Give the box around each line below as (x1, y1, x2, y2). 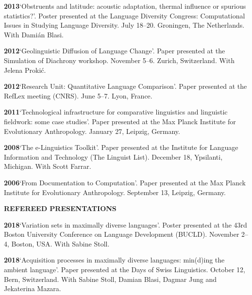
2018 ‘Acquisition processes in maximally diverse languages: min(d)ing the (4, 255, 225, 265)
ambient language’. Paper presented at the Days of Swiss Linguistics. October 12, (4, 264, 245, 275)
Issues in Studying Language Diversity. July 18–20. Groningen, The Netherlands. (4, 20, 245, 30)
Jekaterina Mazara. (4, 283, 61, 294)
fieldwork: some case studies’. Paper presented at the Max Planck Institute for (4, 116, 236, 126)
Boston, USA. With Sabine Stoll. (11, 238, 110, 248)
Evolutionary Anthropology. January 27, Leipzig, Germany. (4, 126, 180, 136)
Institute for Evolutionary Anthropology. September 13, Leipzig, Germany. (4, 187, 226, 197)
